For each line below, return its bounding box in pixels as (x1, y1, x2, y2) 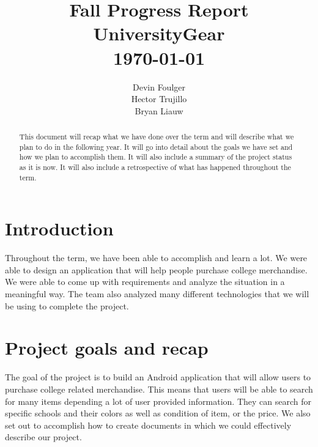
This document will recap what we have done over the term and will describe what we (19, 131, 294, 142)
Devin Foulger (132, 80, 185, 93)
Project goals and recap (5, 335, 209, 360)
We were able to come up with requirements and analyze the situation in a (5, 275, 285, 288)
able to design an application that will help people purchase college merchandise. (5, 263, 308, 276)
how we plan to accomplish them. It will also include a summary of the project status (19, 152, 292, 162)
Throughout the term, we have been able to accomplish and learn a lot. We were (5, 251, 308, 264)
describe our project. (5, 430, 82, 443)
